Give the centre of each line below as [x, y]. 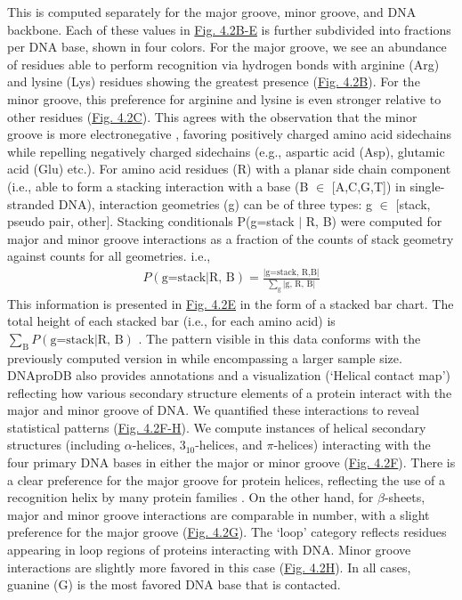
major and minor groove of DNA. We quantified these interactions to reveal [213, 410]
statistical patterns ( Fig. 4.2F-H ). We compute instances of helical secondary [217, 427]
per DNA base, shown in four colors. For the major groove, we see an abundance [227, 47]
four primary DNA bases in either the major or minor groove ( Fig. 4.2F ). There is [231, 462]
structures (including [64, 445]
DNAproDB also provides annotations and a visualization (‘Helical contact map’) [229, 375]
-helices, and [229, 445]
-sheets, [405, 497]
